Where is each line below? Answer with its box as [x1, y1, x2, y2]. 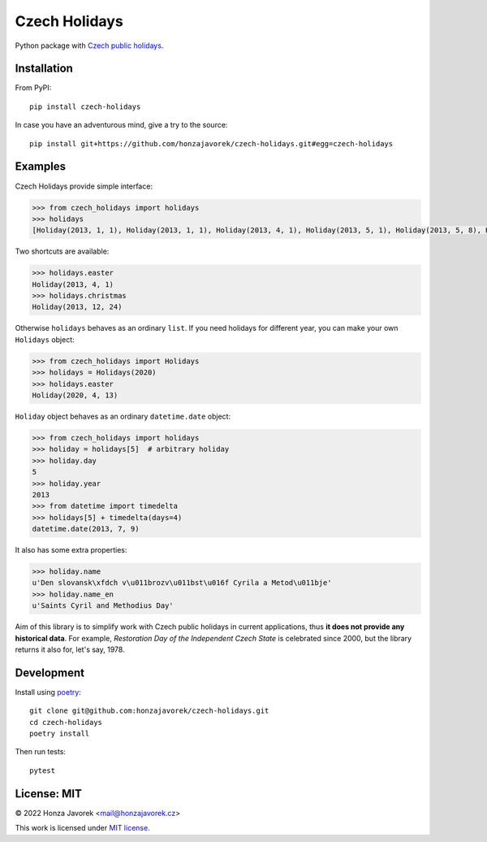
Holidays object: [15, 334, 75, 345]
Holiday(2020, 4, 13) [32, 390, 119, 400]
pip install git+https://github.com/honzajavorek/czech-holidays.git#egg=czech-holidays [29, 139, 394, 148]
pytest [29, 766, 56, 775]
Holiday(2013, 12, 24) [32, 302, 123, 312]
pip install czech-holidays [29, 102, 141, 111]
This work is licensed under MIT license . [15, 823, 150, 833]
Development [15, 666, 85, 679]
